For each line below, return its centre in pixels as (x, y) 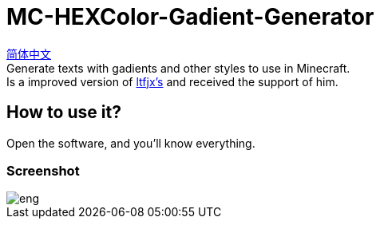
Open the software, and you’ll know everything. (131, 143)
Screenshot (43, 170)
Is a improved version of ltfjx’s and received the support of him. (172, 81)
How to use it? (64, 112)
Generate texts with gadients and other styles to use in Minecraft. (178, 68)
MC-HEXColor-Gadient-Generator (190, 17)
